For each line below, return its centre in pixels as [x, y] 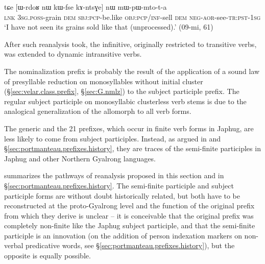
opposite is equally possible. [47, 256]
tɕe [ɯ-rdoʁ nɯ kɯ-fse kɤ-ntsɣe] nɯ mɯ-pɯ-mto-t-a [86, 7]
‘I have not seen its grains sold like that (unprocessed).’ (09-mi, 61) [109, 27]
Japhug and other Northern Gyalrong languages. [80, 158]
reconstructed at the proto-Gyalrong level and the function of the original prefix [129, 206]
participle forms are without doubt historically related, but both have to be [122, 195]
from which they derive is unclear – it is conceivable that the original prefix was [129, 215]
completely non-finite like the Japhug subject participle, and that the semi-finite [130, 225]
